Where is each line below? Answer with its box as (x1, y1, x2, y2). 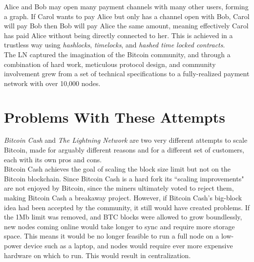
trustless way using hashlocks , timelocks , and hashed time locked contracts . (4, 40, 225, 50)
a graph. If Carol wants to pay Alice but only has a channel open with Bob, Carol (4, 11, 250, 21)
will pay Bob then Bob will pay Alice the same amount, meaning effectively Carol (4, 21, 249, 31)
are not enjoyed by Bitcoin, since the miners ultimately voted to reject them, (4, 183, 234, 193)
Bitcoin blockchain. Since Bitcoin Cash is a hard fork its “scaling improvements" (4, 173, 244, 183)
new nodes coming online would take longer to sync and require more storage (4, 221, 235, 231)
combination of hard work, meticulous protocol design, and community (4, 59, 216, 69)
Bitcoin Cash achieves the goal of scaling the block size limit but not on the (4, 164, 231, 174)
